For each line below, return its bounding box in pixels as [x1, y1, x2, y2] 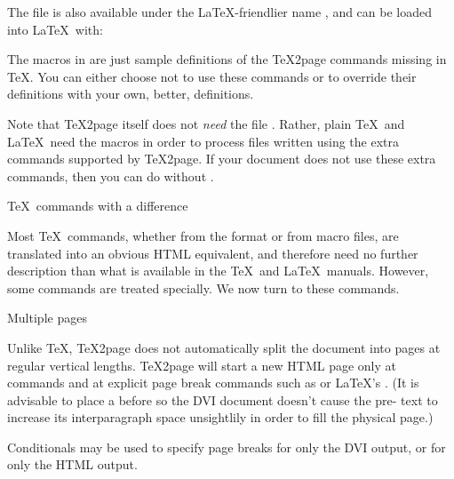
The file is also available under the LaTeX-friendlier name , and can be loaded [7, 3, 433, 20]
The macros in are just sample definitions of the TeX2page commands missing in [7, 50, 447, 68]
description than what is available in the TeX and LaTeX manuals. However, [7, 261, 429, 280]
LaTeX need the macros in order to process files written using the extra [7, 132, 399, 150]
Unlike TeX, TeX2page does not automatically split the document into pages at [7, 338, 441, 356]
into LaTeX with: [7, 20, 103, 38]
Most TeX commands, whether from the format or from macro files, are [7, 226, 399, 244]
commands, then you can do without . [7, 166, 214, 185]
